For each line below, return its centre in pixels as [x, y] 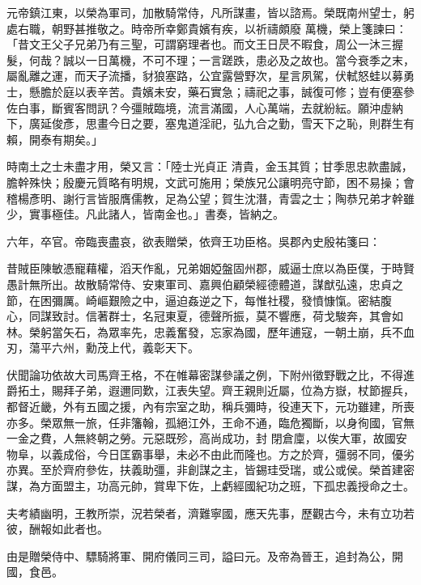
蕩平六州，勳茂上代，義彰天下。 [114, 348]
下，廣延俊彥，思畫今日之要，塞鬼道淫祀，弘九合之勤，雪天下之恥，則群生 [205, 123]
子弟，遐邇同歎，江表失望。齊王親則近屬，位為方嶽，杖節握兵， [244, 390]
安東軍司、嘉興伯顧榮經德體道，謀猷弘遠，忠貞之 [272, 284]
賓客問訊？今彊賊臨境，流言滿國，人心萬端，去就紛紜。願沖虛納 [233, 107]
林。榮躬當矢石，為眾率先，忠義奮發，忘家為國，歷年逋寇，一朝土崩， [193, 331]
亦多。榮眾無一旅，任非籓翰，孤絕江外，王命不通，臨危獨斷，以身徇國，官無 [210, 422]
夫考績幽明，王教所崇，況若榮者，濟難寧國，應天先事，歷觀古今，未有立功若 [210, 513]
